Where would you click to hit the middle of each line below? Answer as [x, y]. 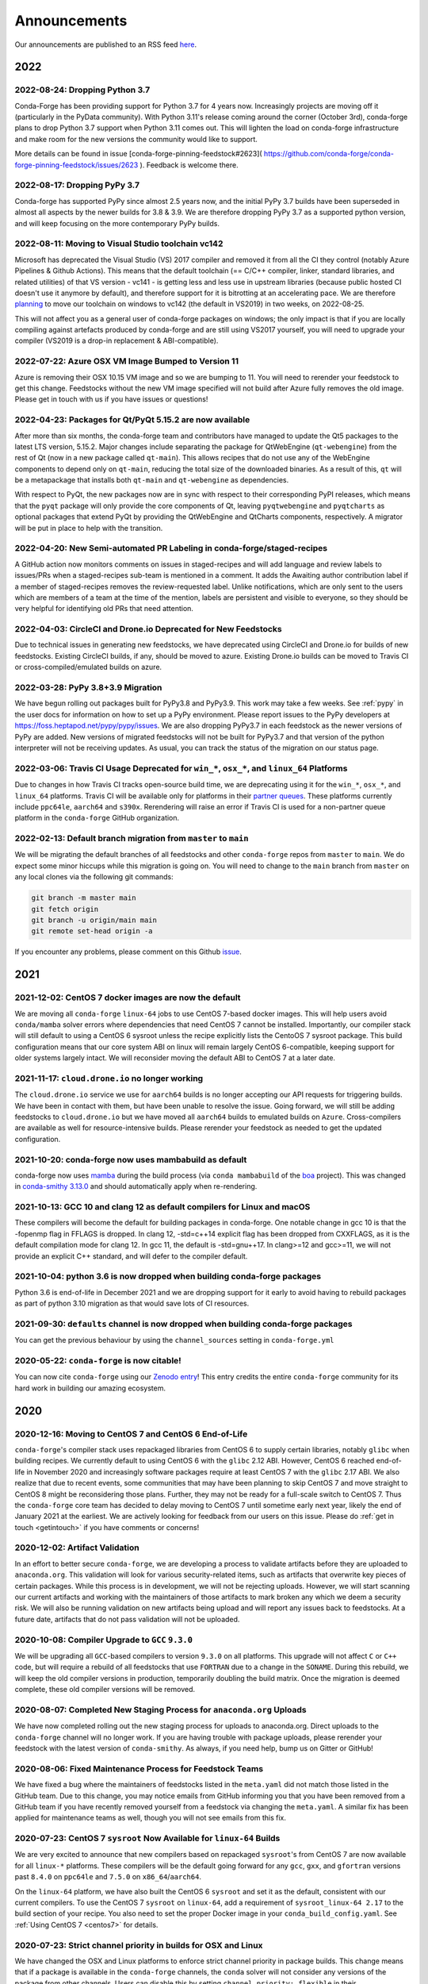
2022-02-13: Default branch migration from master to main [132, 839]
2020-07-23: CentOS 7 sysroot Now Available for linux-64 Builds [147, 1839]
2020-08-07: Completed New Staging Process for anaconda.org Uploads [160, 1709]
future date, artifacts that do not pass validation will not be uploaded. [127, 1619]
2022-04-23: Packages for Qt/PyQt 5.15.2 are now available [132, 420]
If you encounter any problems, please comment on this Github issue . [128, 952]
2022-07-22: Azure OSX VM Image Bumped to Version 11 [127, 361]
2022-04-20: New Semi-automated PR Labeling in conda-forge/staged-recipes [171, 548]
